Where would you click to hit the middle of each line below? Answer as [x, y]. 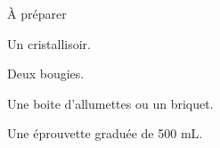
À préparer [37, 13]
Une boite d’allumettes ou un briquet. [110, 103]
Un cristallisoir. [49, 43]
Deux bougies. [46, 74]
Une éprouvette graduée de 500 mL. [105, 133]
